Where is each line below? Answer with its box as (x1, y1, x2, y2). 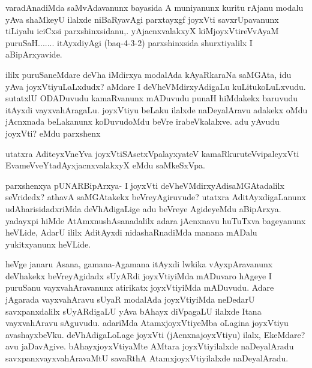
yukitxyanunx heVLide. (5, 237, 91, 250)
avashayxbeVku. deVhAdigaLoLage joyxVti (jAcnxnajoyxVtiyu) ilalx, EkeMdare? (5, 328, 305, 340)
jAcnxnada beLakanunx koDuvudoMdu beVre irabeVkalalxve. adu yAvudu (5, 115, 280, 128)
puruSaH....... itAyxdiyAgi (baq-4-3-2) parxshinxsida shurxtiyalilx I (5, 36, 253, 49)
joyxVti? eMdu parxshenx (5, 126, 101, 139)
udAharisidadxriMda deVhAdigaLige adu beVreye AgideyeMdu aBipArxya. (5, 202, 281, 215)
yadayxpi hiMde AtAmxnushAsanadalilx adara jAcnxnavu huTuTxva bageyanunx (5, 214, 306, 227)
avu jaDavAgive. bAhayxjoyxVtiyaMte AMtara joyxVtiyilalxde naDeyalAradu (5, 340, 294, 352)
